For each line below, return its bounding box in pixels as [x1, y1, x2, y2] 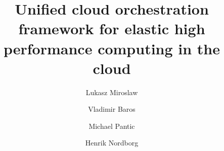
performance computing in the [3, 38, 220, 58]
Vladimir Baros [88, 104, 136, 114]
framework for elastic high [18, 18, 205, 39]
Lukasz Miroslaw [85, 87, 138, 97]
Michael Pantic [88, 120, 135, 131]
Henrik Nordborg [85, 137, 139, 148]
